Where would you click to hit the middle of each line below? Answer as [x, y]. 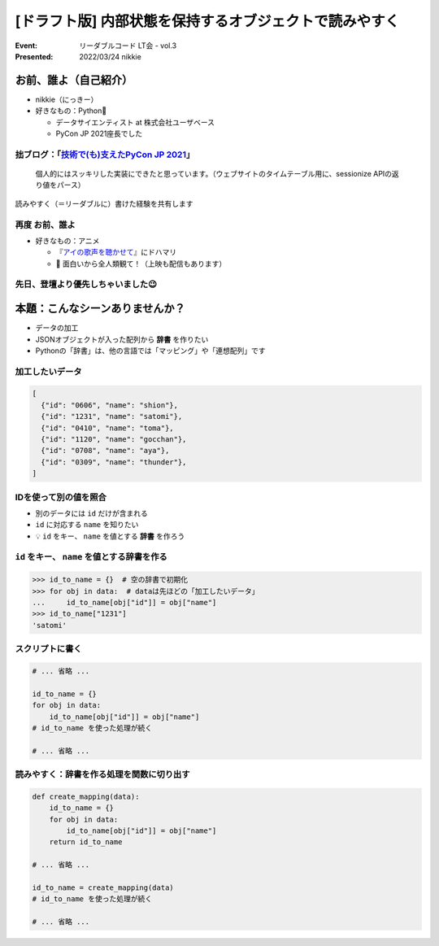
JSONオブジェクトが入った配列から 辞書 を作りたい [122, 339]
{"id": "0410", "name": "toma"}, [107, 428]
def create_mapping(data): [86, 796]
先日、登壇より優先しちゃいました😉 [86, 285]
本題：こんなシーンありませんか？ [100, 309]
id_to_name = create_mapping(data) [103, 887]
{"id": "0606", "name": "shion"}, [110, 405]
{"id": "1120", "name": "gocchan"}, [114, 440]
